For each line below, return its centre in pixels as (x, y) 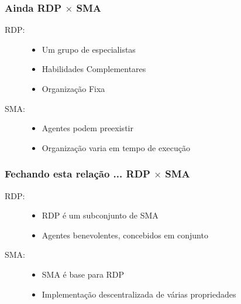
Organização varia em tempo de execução (116, 147)
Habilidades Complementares (94, 69)
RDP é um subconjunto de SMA (100, 215)
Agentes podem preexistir (87, 128)
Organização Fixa (73, 88)
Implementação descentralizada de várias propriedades (139, 294)
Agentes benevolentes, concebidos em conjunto (125, 235)
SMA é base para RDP (83, 274)
